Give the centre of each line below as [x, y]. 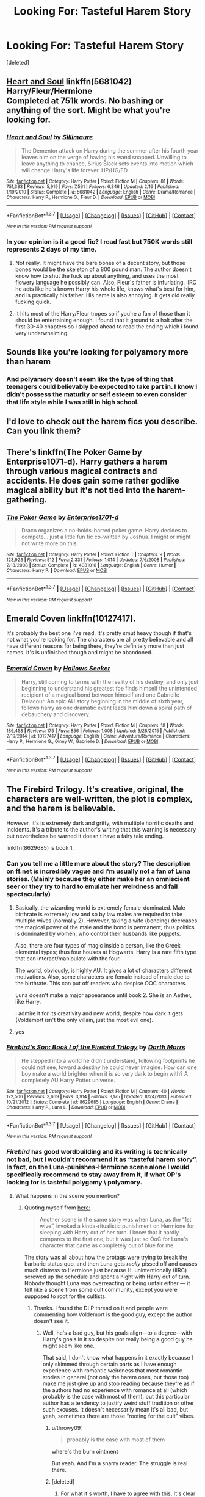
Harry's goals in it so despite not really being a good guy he [118, 1339]
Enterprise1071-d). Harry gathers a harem [87, 461]
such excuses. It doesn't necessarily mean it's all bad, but [115, 1409]
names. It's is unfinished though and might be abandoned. [80, 653]
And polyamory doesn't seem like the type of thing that [90, 379]
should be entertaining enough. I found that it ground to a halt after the [104, 320]
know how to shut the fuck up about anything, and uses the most [97, 275]
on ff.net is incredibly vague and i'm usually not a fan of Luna [99, 871]
